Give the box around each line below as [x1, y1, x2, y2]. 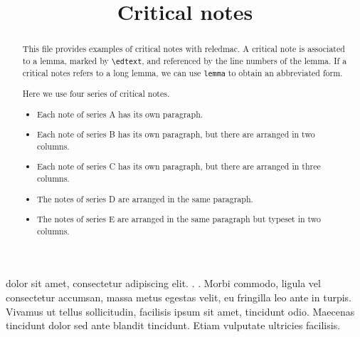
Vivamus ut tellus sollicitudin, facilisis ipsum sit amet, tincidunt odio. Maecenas [6, 304, 355, 318]
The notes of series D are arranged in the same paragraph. [37, 192, 253, 204]
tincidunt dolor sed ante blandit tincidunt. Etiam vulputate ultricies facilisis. [6, 318, 341, 333]
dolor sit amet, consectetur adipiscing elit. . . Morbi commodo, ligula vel [6, 276, 321, 291]
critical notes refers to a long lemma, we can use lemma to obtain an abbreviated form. [22, 66, 343, 78]
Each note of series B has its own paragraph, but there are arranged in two [37, 128, 315, 140]
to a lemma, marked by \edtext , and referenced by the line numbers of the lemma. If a [22, 54, 347, 66]
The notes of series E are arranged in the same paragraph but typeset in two [37, 213, 322, 225]
